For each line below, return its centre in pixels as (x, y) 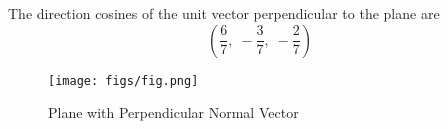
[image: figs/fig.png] (123, 80)
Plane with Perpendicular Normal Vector (173, 112)
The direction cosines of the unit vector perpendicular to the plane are (224, 13)
